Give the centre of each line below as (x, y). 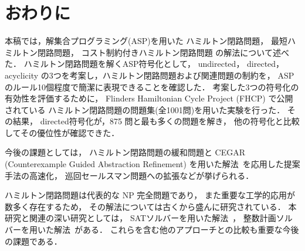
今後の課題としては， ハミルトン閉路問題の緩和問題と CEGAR (125, 152)
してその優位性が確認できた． (62, 132)
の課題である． (33, 241)
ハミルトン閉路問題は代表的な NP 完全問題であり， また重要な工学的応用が (150, 195)
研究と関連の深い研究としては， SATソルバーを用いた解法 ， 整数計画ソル (149, 218)
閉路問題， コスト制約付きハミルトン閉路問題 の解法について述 (159, 52)
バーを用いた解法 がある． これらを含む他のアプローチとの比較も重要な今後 (152, 230)
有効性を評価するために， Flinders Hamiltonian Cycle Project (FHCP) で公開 (149, 98)
